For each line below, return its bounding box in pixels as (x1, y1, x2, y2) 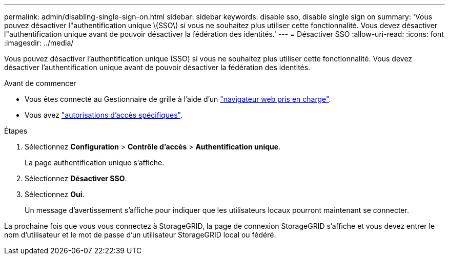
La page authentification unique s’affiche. (25, 158, 165, 167)
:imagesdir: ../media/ (4, 38, 74, 47)
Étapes (4, 126, 28, 135)
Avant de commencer (4, 79, 76, 88)
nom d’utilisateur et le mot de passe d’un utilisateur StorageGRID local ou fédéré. (4, 230, 276, 239)
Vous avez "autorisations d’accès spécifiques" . (25, 111, 183, 119)
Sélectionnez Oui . (25, 190, 85, 199)
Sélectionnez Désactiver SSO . (25, 174, 127, 183)
